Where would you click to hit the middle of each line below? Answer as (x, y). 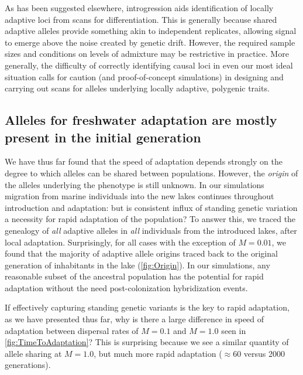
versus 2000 (264, 353)
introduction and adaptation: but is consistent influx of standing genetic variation (151, 207)
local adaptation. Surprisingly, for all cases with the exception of (120, 242)
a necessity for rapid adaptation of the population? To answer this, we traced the (150, 219)
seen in (234, 330)
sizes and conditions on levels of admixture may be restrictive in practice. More (147, 54)
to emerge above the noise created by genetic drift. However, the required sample (150, 42)
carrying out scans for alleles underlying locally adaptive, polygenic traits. (137, 88)
